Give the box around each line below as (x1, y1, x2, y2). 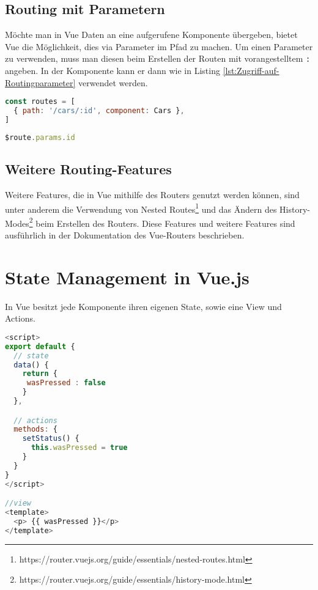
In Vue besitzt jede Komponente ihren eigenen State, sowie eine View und (5, 300, 282, 312)
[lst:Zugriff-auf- (223, 64, 279, 77)
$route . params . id (5, 133, 75, 142)
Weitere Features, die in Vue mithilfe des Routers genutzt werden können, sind (5, 188, 300, 201)
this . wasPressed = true (31, 443, 128, 452)
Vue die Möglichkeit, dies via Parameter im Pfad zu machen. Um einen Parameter (5, 40, 313, 53)
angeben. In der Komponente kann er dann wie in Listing (5, 64, 220, 77)
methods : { (13, 425, 57, 434)
